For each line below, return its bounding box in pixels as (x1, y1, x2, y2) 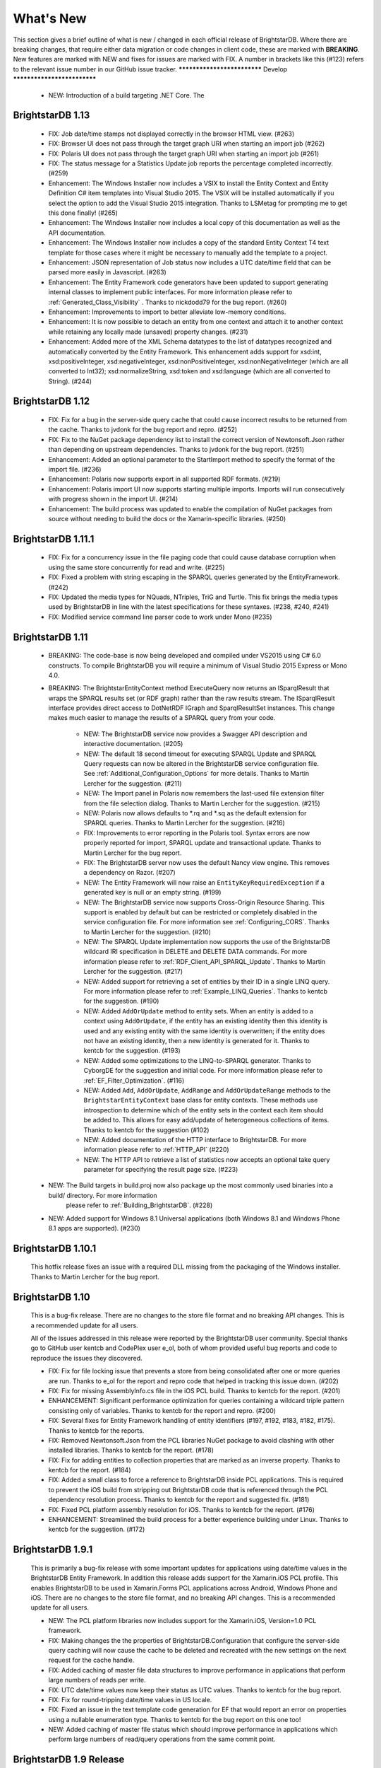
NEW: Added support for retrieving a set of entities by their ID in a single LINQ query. (83, 977, 330, 986)
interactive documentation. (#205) (83, 740, 183, 748)
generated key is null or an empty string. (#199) (83, 888, 222, 897)
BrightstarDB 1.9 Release (13, 1754, 125, 1766)
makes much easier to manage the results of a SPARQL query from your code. (48, 714, 276, 722)
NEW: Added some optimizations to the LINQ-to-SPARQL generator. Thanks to (83, 1056, 312, 1064)
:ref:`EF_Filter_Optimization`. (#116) (83, 1076, 185, 1085)
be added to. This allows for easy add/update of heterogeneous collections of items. (83, 1116, 329, 1124)
